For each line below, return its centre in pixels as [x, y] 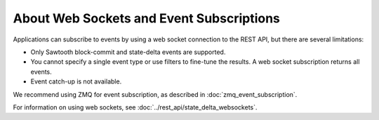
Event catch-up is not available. [76, 81]
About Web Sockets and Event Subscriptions [147, 18]
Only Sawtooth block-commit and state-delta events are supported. [128, 52]
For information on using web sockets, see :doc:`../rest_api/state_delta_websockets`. [135, 107]
